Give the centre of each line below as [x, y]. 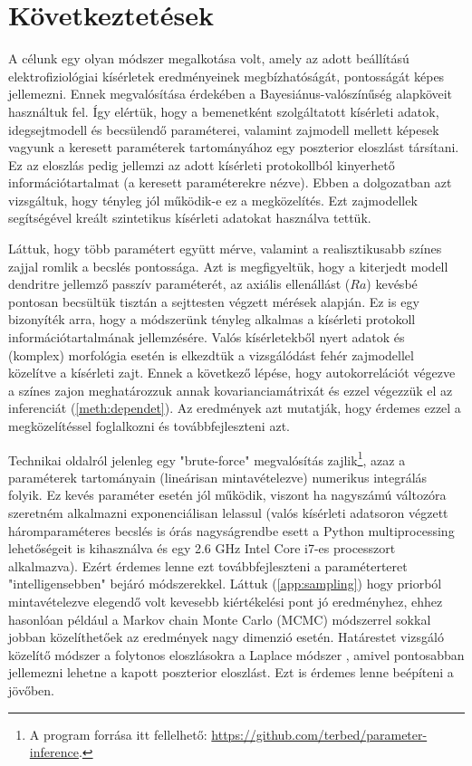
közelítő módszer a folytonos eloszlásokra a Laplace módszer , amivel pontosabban [236, 654]
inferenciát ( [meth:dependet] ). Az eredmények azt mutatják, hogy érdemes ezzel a [235, 408]
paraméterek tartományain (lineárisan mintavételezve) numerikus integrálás [218, 477]
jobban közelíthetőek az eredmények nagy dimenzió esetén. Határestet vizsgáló [226, 637]
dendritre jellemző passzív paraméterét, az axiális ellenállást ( [179, 284]
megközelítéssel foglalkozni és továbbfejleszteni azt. [149, 426]
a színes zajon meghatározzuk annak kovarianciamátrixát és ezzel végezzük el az [231, 390]
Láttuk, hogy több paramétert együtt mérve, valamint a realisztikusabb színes [225, 249]
